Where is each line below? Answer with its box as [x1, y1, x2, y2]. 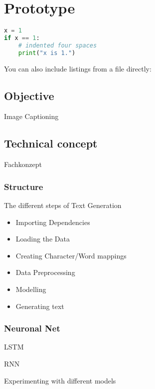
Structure [4, 180, 43, 192]
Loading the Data [15, 233, 70, 244]
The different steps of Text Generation [4, 200, 122, 210]
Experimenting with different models [4, 375, 116, 385]
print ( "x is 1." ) [18, 49, 76, 56]
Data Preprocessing [15, 267, 75, 277]
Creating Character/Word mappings [15, 250, 127, 260]
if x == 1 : [4, 34, 40, 41]
